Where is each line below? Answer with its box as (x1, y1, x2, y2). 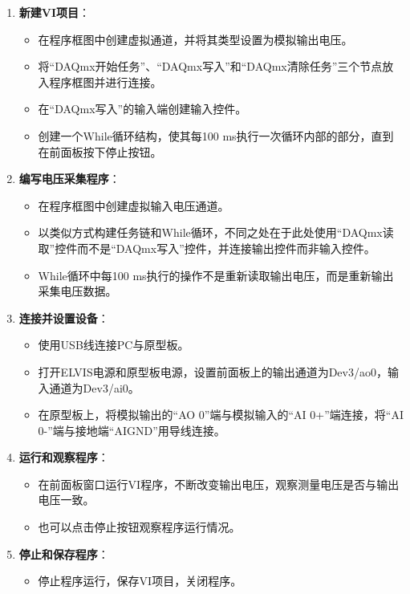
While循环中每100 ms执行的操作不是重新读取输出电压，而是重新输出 (38, 266, 394, 283)
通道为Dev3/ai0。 (49, 379, 140, 396)
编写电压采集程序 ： (18, 170, 120, 187)
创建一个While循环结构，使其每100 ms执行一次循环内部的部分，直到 (38, 127, 394, 144)
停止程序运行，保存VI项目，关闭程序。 (38, 572, 242, 589)
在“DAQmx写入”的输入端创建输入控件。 (38, 100, 247, 117)
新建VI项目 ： (18, 4, 91, 20)
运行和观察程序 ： (18, 449, 109, 466)
